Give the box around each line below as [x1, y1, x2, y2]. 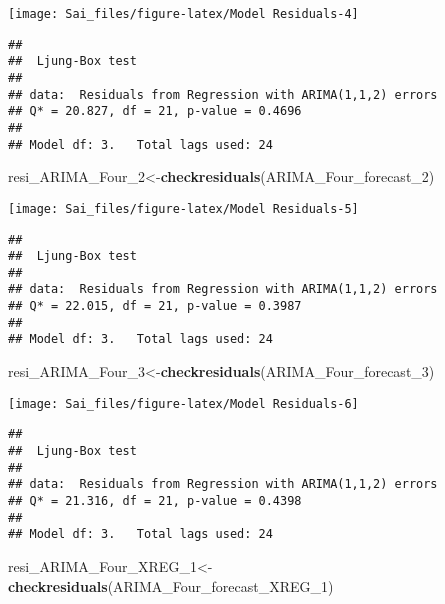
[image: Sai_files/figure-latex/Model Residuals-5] [8, 201, 359, 216]
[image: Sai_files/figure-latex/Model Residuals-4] [8, 7, 359, 21]
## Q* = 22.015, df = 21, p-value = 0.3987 [8, 299, 302, 314]
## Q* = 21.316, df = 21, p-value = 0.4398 [8, 493, 302, 508]
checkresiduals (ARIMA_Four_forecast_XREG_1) [8, 575, 334, 596]
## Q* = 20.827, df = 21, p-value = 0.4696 [8, 104, 302, 119]
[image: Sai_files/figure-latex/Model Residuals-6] [8, 396, 359, 411]
